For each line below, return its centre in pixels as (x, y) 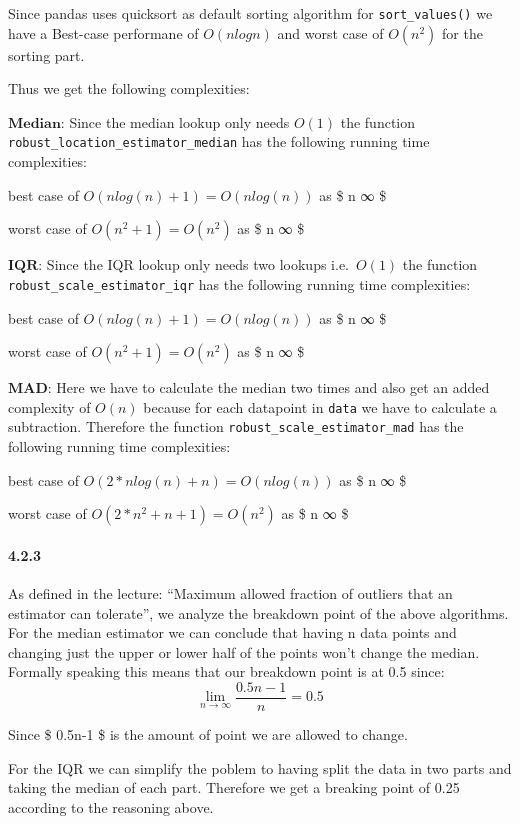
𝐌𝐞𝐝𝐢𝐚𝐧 (34, 123)
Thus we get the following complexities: (129, 88)
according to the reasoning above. (111, 806)
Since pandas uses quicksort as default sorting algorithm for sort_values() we (250, 13)
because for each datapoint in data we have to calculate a (320, 406)
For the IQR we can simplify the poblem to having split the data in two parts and (260, 767)
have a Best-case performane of (103, 32)
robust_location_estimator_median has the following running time (219, 141)
